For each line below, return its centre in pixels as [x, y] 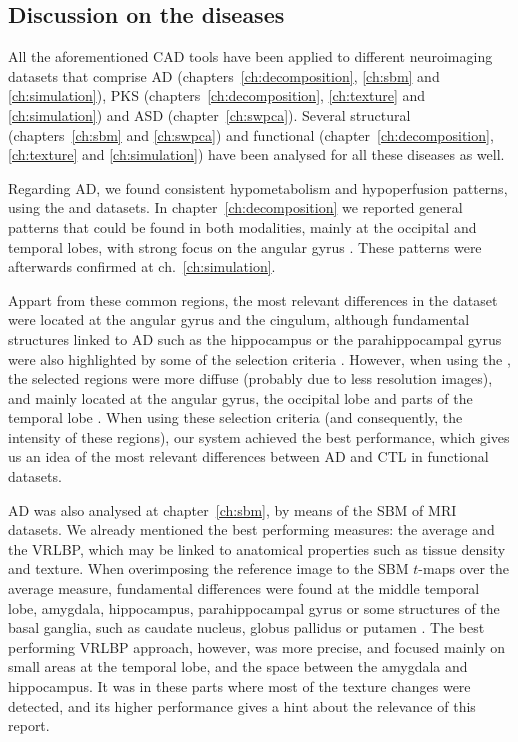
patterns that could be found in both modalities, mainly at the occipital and [242, 226]
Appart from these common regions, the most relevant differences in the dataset [253, 299]
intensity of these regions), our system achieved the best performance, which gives [259, 436]
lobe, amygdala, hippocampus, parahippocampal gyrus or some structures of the [254, 607]
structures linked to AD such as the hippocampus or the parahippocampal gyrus [255, 338]
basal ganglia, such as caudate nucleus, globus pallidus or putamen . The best [246, 627]
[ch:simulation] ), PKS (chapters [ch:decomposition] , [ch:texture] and [217, 95]
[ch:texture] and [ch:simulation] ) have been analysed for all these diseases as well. [256, 154]
